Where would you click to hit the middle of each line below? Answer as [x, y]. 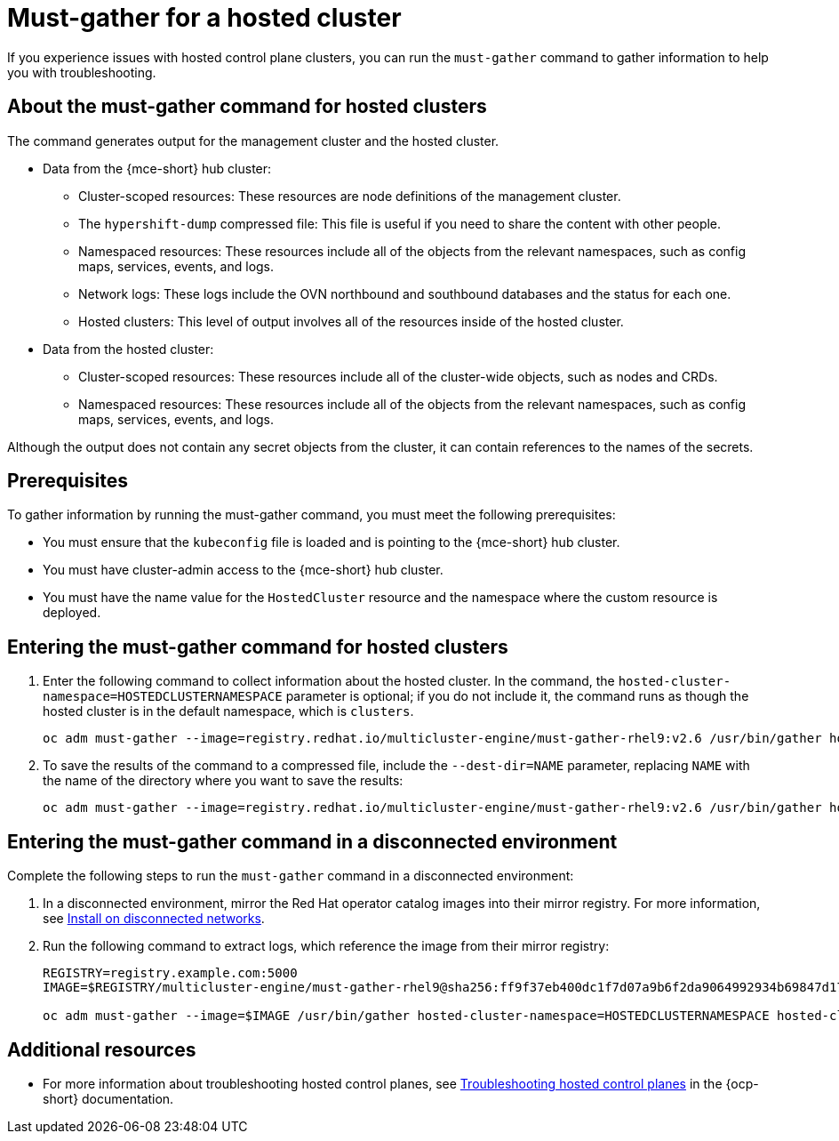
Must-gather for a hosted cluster [204, 18]
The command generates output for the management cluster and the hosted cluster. [253, 141]
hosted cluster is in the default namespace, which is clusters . [228, 711]
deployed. [72, 613]
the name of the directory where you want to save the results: [223, 781]
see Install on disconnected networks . [154, 919]
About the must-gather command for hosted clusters [247, 107]
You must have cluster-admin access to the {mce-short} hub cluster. [243, 570]
